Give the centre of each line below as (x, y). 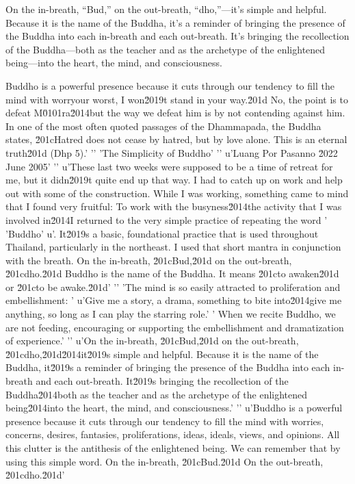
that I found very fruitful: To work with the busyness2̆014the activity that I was (174, 206)
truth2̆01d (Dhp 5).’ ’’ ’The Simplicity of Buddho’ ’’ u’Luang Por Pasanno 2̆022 (172, 152)
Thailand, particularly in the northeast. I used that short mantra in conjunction (173, 247)
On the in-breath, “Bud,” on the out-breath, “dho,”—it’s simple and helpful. (166, 9)
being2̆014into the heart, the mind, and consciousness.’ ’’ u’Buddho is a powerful (174, 408)
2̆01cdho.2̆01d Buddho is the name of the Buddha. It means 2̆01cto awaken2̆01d (172, 273)
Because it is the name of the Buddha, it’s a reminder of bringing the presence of (175, 22)
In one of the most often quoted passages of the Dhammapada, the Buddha (163, 126)
